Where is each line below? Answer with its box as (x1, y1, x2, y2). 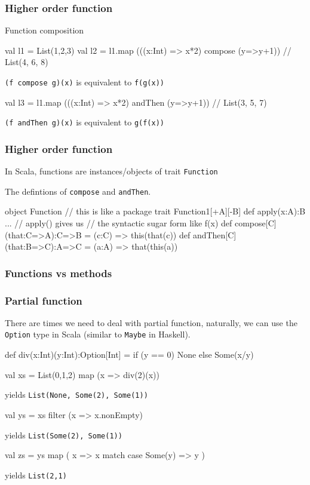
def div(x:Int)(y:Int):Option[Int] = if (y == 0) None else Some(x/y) (5, 348, 254, 361)
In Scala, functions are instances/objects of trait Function (5, 165, 218, 177)
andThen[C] (192, 228, 237, 241)
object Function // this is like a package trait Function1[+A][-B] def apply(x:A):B (5, 205, 306, 217)
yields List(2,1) (5, 468, 67, 481)
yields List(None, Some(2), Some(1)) (5, 388, 148, 401)
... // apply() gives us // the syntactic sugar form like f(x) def (5, 217, 232, 229)
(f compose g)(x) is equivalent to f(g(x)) (5, 76, 165, 88)
